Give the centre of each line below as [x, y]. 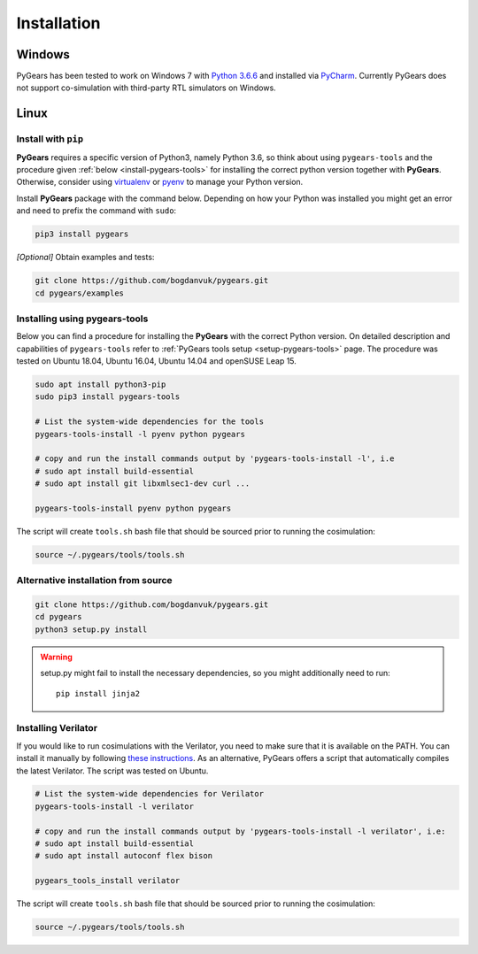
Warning [56, 657]
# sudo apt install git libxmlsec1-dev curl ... [143, 484]
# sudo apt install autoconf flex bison [123, 856]
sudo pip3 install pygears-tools [108, 397]
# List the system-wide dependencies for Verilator [150, 794]
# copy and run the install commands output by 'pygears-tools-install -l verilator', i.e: [240, 831]
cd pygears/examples [79, 293]
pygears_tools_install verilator [108, 881]
